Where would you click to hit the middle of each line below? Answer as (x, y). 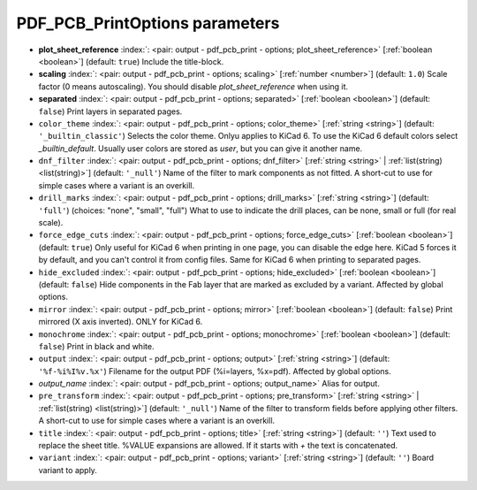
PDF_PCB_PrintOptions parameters (148, 23)
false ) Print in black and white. (96, 346)
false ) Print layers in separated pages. (110, 111)
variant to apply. (68, 470)
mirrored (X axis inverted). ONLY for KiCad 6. (121, 322)
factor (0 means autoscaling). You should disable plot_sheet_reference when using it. (193, 86)
